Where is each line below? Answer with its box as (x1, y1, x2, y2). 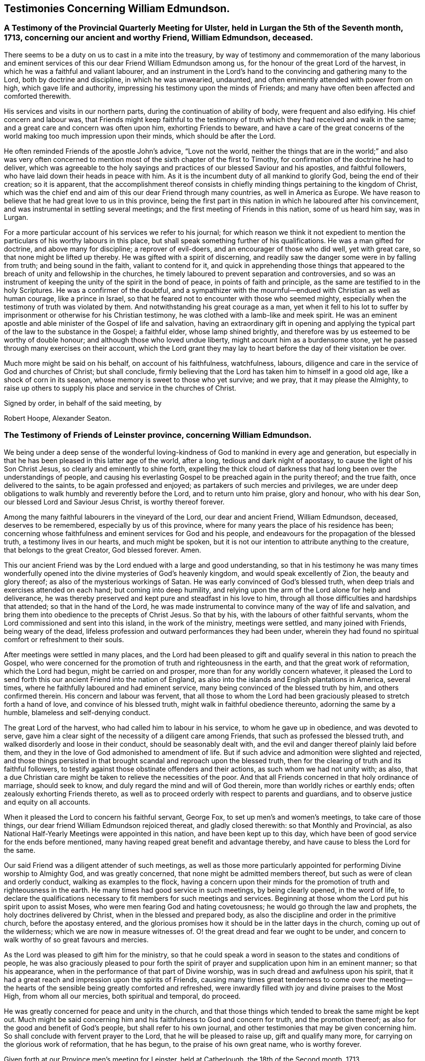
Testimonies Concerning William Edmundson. (4, 2, 230, 15)
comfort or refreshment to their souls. (4, 635, 124, 644)
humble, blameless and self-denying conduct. (4, 708, 151, 717)
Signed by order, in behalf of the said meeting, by (4, 398, 162, 407)
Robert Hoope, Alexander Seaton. (4, 414, 111, 422)
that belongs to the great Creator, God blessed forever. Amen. (4, 545, 202, 554)
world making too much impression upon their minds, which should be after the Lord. (4, 131, 276, 140)
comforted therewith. (4, 91, 71, 100)
